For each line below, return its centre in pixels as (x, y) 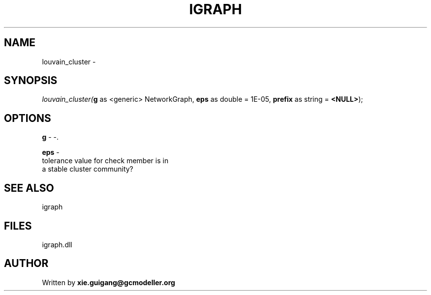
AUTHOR (26, 264)
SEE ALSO (29, 188)
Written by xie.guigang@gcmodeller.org (108, 282)
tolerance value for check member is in (105, 161)
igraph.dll (57, 244)
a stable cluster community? (88, 169)
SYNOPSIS (31, 81)
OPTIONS (28, 118)
